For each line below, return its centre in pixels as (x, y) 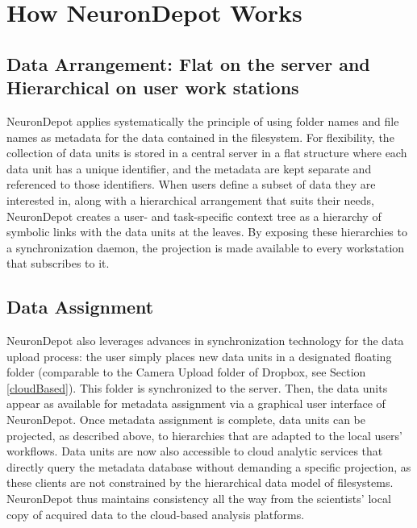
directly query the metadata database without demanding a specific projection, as (209, 466)
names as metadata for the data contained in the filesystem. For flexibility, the (200, 137)
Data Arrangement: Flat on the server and (188, 63)
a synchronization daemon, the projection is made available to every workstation (206, 247)
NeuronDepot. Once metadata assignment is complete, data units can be (186, 420)
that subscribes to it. (58, 263)
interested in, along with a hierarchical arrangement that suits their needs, (190, 200)
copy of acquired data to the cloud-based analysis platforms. (156, 514)
